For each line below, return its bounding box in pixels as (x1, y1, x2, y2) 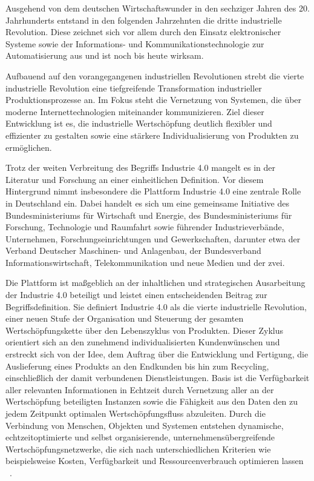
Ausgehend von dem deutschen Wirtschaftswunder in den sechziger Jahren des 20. (5, 2, 310, 14)
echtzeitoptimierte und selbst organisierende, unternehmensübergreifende (5, 431, 275, 443)
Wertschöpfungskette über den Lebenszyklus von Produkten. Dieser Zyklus (5, 323, 283, 336)
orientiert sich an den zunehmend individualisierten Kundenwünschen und (5, 336, 280, 348)
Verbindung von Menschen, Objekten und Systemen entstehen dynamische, (5, 419, 284, 431)
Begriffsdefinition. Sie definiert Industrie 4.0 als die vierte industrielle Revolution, (5, 300, 307, 313)
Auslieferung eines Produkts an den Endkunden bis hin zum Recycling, (5, 359, 269, 372)
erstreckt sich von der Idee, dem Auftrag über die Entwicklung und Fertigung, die (5, 348, 309, 360)
